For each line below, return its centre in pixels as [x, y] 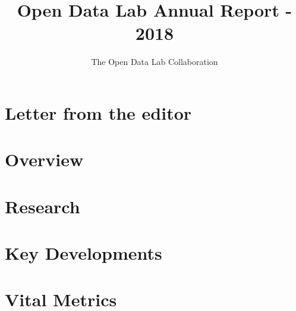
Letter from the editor [98, 112]
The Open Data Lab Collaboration [155, 62]
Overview [44, 159]
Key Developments [84, 253]
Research [42, 206]
